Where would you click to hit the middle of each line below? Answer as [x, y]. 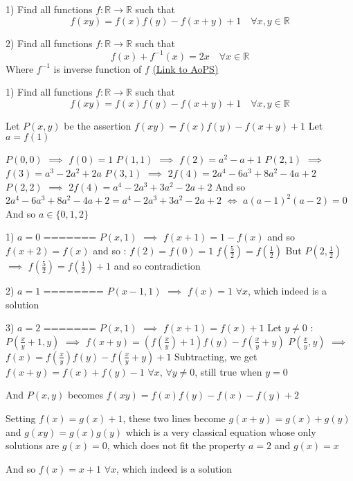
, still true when [228, 371]
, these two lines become [174, 418]
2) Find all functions [49, 43]
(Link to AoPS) [185, 68]
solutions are [33, 445]
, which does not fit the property [176, 445]
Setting [21, 418]
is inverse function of [98, 68]
